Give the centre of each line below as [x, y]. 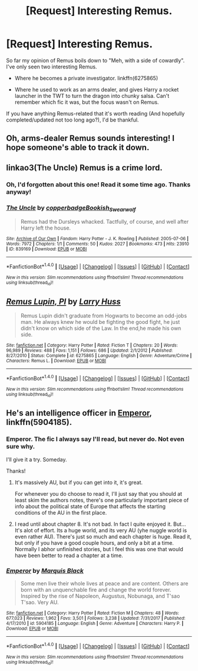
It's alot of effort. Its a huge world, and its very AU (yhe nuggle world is [101, 530]
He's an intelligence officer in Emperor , [79, 413]
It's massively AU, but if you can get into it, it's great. [79, 482]
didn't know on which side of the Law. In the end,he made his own [101, 328]
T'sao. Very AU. [39, 602]
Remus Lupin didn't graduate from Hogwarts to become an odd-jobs [104, 316]
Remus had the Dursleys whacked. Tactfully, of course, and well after [105, 222]
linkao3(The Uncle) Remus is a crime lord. [85, 167]
